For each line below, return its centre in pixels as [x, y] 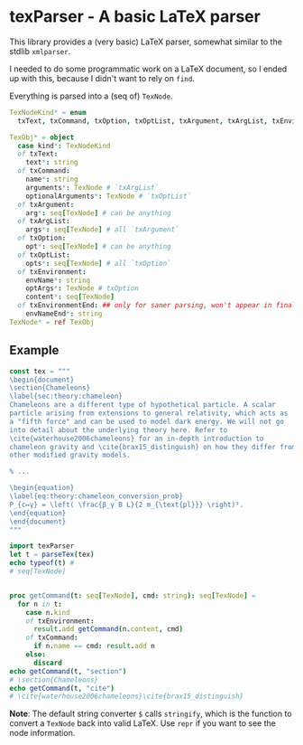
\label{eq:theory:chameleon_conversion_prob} [96, 496]
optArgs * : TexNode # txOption [83, 288]
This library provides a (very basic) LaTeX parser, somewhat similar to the [146, 42]
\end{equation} [38, 513]
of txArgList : [44, 222]
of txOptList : [44, 255]
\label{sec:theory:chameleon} [66, 396]
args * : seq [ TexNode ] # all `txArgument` [102, 230]
